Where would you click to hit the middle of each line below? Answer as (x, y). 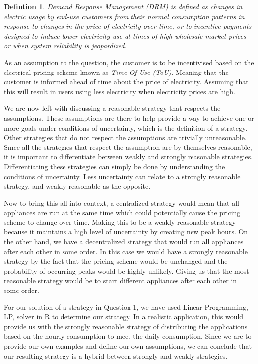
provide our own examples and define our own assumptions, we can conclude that (128, 346)
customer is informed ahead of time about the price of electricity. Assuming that (126, 82)
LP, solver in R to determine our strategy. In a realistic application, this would (124, 317)
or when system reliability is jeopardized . (65, 45)
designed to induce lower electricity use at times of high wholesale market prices (125, 36)
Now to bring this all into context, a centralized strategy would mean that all (122, 202)
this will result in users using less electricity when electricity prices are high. (120, 91)
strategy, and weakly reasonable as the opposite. (77, 186)
